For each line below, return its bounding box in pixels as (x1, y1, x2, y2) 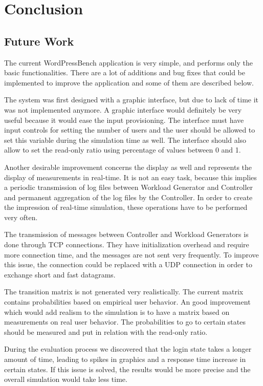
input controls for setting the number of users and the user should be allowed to (4, 124, 255, 135)
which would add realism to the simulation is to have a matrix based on (4, 306, 230, 317)
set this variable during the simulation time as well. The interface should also (4, 134, 247, 145)
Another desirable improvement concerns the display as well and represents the (4, 161, 252, 172)
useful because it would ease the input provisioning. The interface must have (4, 114, 244, 125)
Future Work (4, 33, 74, 49)
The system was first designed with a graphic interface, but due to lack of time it (4, 94, 259, 105)
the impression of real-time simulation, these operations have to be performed (4, 202, 248, 212)
